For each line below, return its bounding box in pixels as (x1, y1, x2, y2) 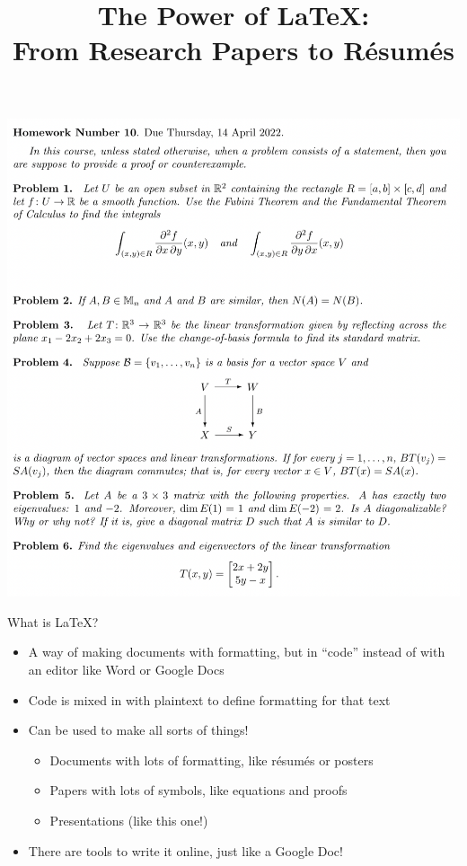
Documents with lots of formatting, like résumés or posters (49, 750, 374, 769)
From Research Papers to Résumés (12, 31, 455, 68)
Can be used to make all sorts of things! (28, 720, 249, 739)
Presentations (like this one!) (49, 810, 208, 829)
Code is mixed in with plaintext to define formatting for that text (28, 690, 391, 709)
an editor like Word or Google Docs (28, 659, 225, 678)
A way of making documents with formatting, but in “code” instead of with (28, 642, 445, 661)
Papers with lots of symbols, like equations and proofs (49, 781, 348, 800)
